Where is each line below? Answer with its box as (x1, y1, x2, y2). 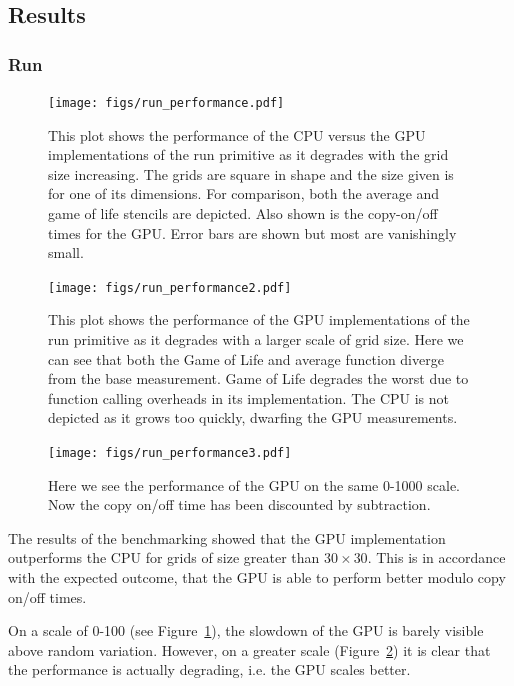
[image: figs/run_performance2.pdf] (48, 280, 292, 295)
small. (48, 242, 84, 263)
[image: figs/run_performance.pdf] (48, 96, 285, 110)
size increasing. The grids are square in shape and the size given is (48, 163, 454, 184)
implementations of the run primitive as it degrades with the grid (48, 144, 449, 165)
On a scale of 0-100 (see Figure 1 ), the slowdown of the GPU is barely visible (8, 620, 484, 641)
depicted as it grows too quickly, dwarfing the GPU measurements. (48, 407, 458, 428)
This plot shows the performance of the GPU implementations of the (48, 309, 470, 330)
